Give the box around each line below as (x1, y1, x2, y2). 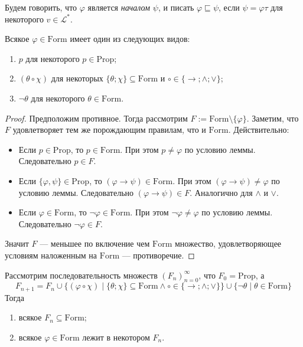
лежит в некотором (82, 330, 150, 343)
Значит (5, 237, 29, 250)
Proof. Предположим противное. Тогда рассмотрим (5, 112, 188, 124)
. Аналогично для (190, 186, 253, 198)
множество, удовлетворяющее (175, 237, 282, 250)
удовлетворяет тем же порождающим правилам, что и (12, 123, 206, 136)
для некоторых (51, 72, 103, 84)
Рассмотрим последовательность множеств (5, 269, 158, 281)
